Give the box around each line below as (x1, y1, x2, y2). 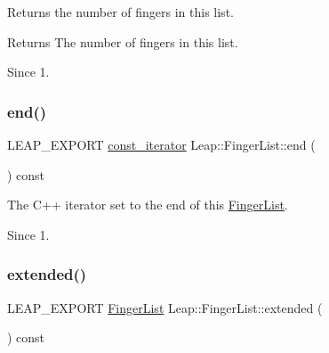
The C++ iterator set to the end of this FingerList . (7, 195, 288, 214)
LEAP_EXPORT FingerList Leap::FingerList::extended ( (7, 298, 323, 316)
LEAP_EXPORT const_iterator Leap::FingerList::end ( (7, 135, 316, 153)
